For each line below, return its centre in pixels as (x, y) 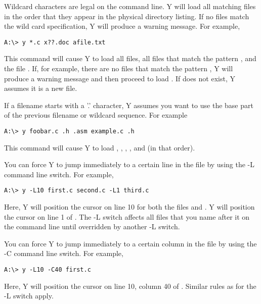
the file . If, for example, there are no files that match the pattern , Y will (119, 68)
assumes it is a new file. (41, 88)
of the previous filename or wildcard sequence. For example (96, 115)
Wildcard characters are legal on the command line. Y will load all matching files (130, 6)
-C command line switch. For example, (64, 253)
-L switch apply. (29, 296)
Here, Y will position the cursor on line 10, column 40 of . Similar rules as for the (130, 286)
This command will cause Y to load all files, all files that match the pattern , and (130, 58)
